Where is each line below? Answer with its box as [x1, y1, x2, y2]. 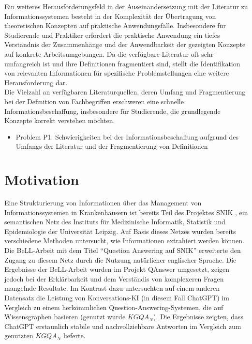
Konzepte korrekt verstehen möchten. [4, 115, 115, 125]
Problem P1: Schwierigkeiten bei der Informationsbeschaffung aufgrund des [15, 131, 238, 141]
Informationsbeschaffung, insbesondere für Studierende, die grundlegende [4, 106, 221, 116]
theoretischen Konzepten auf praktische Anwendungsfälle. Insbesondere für [4, 20, 226, 31]
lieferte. [63, 330, 86, 341]
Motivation [4, 170, 79, 189]
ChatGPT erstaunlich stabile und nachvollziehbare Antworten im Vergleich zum [4, 321, 241, 331]
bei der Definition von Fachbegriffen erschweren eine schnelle [4, 96, 184, 106]
